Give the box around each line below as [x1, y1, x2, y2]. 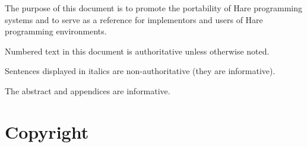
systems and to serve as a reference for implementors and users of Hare [5, 13, 263, 25]
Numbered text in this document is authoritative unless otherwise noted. [5, 44, 270, 57]
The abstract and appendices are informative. [5, 84, 170, 97]
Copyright [5, 119, 89, 143]
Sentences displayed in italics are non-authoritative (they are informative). [5, 65, 276, 77]
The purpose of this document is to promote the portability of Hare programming [5, 2, 302, 14]
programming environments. [5, 25, 107, 37]
